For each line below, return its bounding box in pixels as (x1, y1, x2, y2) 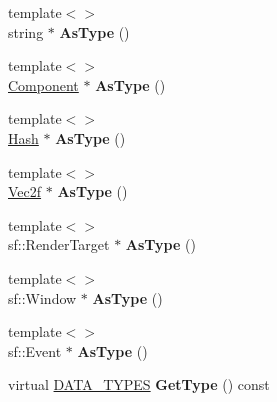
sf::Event (8, 340, 62, 361)
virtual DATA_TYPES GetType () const (8, 374, 270, 395)
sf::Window (8, 287, 77, 308)
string (8, 21, 44, 42)
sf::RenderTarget (8, 234, 110, 255)
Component (8, 74, 79, 95)
